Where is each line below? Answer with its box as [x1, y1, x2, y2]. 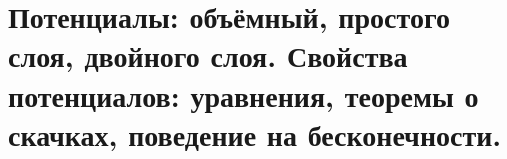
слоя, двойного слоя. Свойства [8, 35, 408, 76]
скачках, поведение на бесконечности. [8, 113, 502, 154]
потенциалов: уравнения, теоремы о [8, 74, 479, 115]
